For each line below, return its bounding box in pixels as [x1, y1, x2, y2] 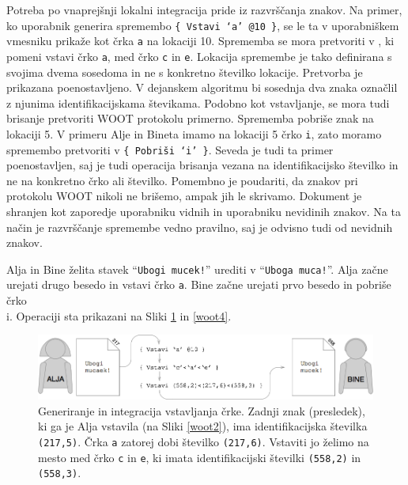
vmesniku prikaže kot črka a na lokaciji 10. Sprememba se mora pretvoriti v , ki [6, 32, 395, 49]
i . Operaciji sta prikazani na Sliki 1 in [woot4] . [6, 307, 232, 324]
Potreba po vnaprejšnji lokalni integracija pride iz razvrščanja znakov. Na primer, [6, 2, 402, 17]
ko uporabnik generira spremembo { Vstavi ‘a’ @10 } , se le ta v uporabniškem [6, 17, 399, 33]
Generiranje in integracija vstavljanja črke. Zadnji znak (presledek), [38, 402, 365, 419]
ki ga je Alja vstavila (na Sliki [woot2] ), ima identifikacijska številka [38, 418, 368, 434]
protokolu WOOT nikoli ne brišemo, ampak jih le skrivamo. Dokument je [6, 188, 362, 204]
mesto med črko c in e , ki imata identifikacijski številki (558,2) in [38, 449, 361, 465]
